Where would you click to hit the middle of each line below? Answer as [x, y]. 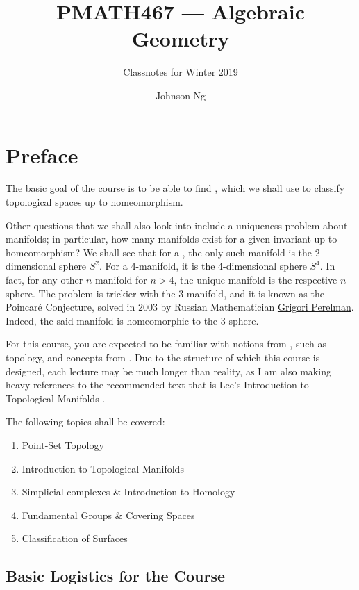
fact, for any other [44, 279]
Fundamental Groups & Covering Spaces [108, 515]
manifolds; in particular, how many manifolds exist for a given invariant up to [172, 239]
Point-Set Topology [63, 444]
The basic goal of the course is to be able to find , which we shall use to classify [175, 188]
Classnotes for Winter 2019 [181, 72]
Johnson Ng [181, 95]
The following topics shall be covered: [85, 421]
